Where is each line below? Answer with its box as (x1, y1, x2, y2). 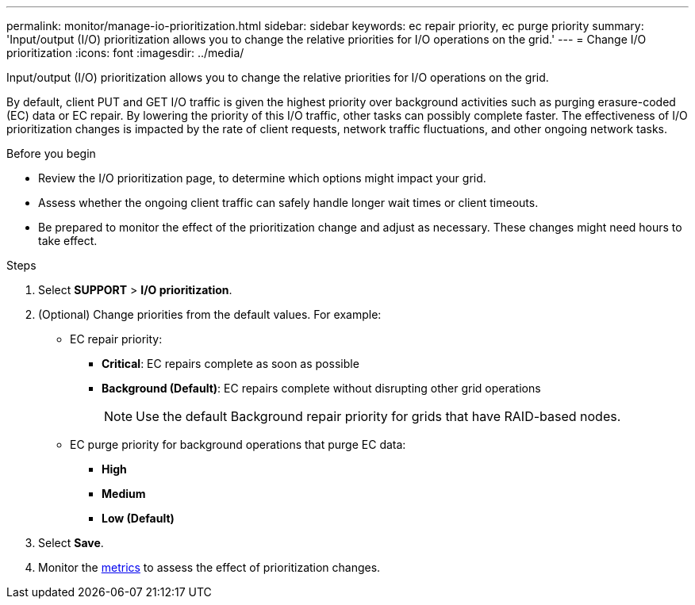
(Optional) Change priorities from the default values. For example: (38, 308, 382, 321)
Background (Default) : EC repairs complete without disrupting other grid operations (102, 381, 541, 395)
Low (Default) (102, 511, 175, 525)
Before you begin (6, 147, 96, 160)
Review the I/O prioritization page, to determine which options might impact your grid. (38, 171, 486, 185)
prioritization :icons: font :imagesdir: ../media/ (6, 46, 244, 59)
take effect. (38, 234, 98, 247)
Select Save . (38, 536, 104, 549)
